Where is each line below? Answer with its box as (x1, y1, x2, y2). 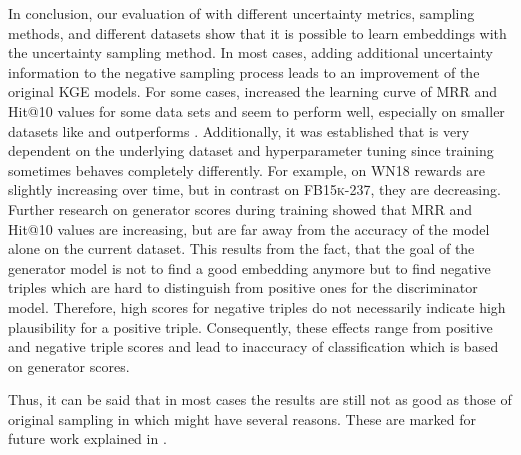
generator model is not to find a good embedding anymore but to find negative (8, 257, 491, 278)
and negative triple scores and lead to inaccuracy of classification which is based (8, 336, 499, 357)
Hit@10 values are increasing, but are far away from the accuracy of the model (8, 218, 490, 239)
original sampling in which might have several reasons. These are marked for (8, 408, 477, 429)
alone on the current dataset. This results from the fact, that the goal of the (8, 238, 475, 259)
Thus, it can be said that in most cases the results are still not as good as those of (8, 389, 512, 410)
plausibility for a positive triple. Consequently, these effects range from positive (8, 316, 493, 337)
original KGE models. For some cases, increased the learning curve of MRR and (8, 81, 498, 102)
